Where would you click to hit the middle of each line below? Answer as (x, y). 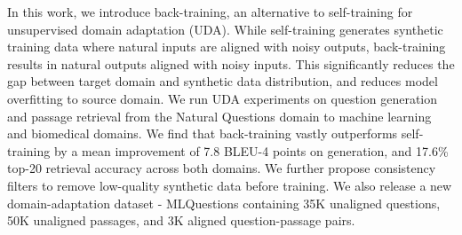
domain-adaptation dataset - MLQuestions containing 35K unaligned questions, (224, 203)
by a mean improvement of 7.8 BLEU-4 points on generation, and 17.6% (251, 150)
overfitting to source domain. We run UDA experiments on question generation (223, 98)
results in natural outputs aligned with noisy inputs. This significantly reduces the (231, 63)
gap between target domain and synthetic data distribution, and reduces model (223, 81)
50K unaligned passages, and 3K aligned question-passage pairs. (181, 220)
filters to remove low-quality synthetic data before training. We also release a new (230, 185)
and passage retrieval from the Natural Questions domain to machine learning (219, 116)
